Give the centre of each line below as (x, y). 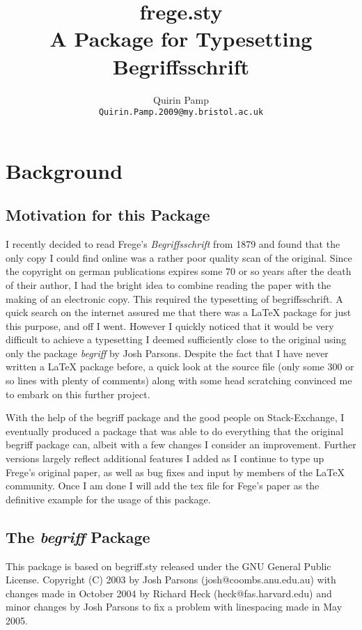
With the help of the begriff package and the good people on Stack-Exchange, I (175, 417)
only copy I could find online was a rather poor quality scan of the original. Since (179, 257)
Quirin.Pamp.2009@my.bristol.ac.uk (181, 112)
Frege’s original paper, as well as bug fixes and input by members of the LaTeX (175, 472)
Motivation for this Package (108, 215)
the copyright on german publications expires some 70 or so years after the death (179, 271)
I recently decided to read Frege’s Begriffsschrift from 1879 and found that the (173, 244)
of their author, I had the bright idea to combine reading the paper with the (168, 284)
